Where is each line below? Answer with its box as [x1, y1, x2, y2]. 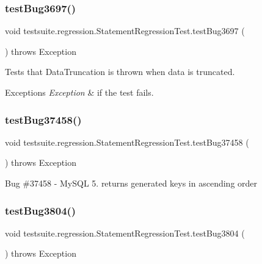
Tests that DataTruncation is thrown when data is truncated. [5, 65, 235, 78]
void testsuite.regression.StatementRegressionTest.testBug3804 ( [5, 226, 245, 239]
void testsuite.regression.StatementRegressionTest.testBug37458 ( [5, 135, 249, 148]
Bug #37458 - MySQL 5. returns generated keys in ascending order [5, 177, 258, 189]
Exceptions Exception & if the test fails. [5, 86, 154, 98]
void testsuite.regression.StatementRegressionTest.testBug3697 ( [5, 24, 245, 37]
